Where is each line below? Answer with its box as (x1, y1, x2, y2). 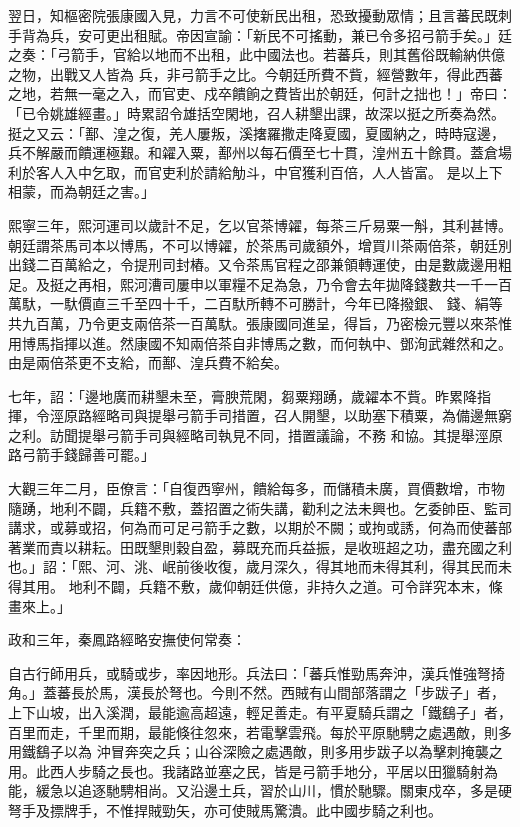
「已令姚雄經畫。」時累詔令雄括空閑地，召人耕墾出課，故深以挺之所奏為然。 (8, 102, 505, 123)
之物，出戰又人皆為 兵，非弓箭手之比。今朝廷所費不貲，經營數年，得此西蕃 (8, 63, 503, 84)
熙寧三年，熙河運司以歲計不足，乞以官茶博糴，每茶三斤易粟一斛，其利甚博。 (8, 214, 512, 235)
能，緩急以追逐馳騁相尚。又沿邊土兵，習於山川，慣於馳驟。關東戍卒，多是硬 (8, 780, 512, 801)
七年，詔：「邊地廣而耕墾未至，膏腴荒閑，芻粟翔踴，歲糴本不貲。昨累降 (8, 385, 477, 406)
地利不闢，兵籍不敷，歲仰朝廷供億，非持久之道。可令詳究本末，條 (68, 576, 503, 597)
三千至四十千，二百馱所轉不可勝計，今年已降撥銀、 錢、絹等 (105, 293, 503, 314)
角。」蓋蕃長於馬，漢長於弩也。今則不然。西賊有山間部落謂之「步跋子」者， (8, 682, 505, 703)
